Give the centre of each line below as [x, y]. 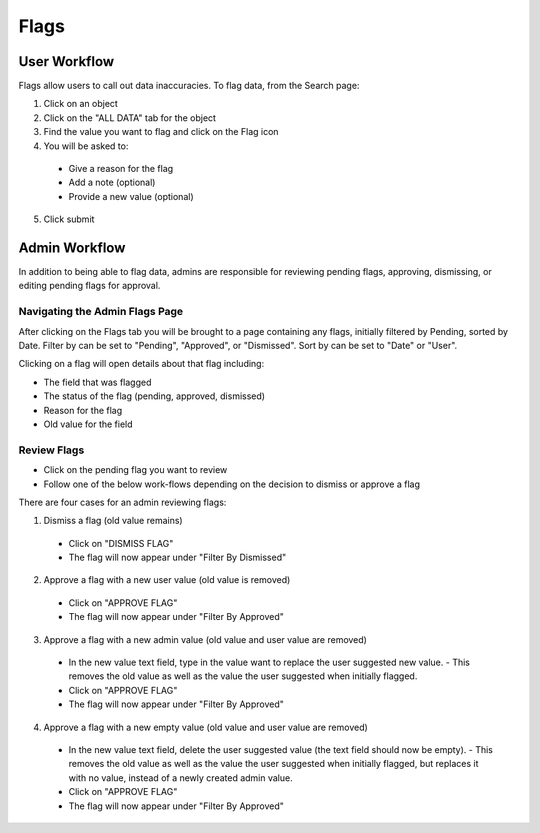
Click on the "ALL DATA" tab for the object [130, 117]
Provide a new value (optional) [131, 196]
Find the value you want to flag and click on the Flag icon [161, 132]
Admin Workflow [72, 248]
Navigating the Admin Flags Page [101, 312]
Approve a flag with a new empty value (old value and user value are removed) [206, 727]
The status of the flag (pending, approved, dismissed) [154, 396]
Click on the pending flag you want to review [135, 470]
